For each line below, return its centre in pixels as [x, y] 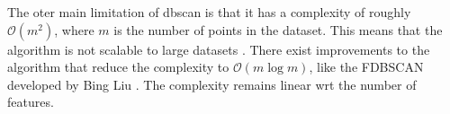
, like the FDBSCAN [366, 67]
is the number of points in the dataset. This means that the [278, 29]
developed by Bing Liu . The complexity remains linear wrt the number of [212, 84]
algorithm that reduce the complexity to [118, 67]
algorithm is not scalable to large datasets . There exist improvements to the [219, 49]
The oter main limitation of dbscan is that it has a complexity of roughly [209, 12]
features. [31, 102]
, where [74, 29]
